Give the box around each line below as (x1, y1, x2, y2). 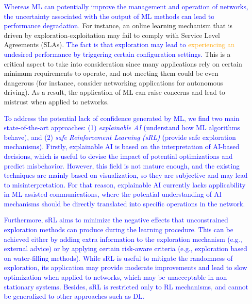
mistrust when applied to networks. (4, 96, 109, 106)
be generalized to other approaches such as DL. (4, 291, 145, 301)
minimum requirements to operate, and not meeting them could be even (4, 68, 218, 78)
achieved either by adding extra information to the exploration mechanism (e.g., (4, 234, 242, 244)
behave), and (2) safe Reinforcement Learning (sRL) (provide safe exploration (4, 132, 236, 142)
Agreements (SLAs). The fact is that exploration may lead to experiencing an (4, 39, 235, 50)
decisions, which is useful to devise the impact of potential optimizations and (4, 151, 233, 161)
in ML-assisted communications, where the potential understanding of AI (4, 189, 222, 199)
